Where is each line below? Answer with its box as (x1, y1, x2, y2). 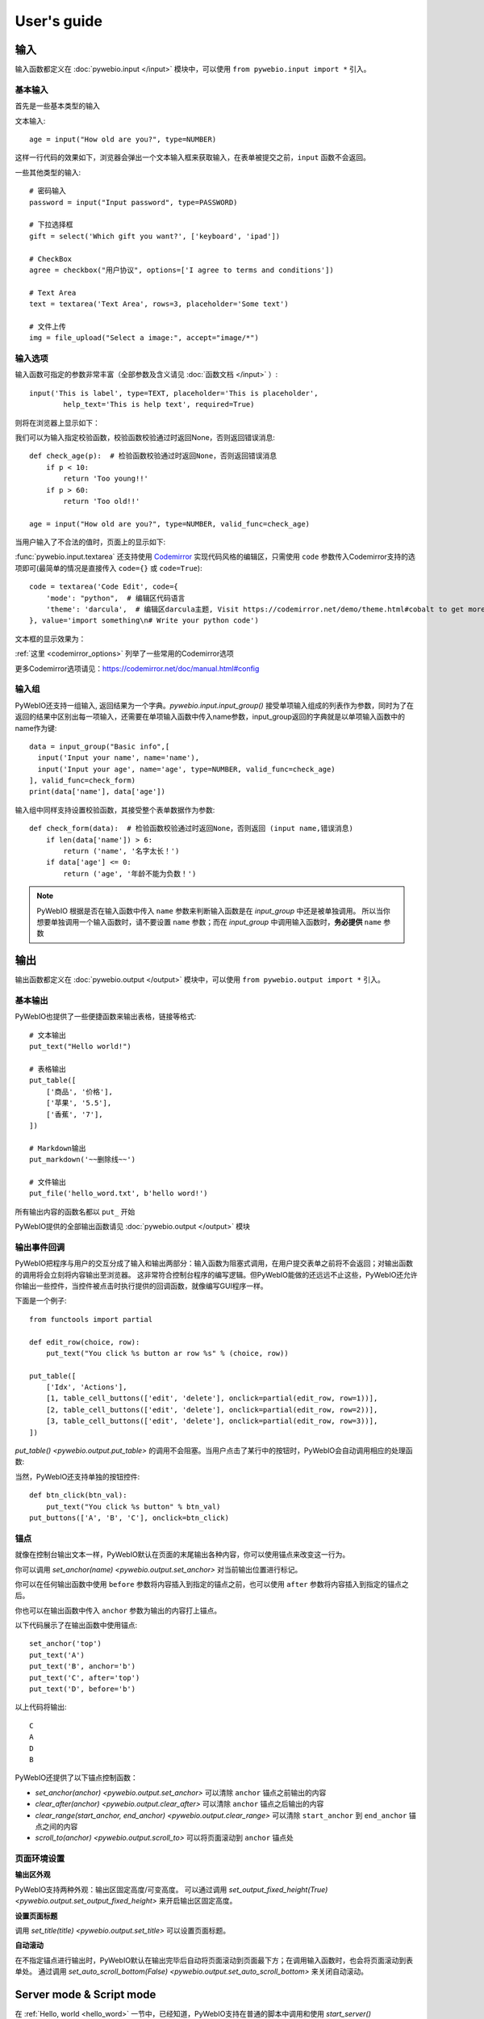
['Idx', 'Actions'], (45, 1383, 127, 1392)
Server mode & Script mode (15, 1988, 156, 2002)
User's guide (15, 12, 102, 30)
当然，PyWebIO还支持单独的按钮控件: (15, 1471, 140, 1481)
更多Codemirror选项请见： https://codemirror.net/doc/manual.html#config (15, 663, 260, 674)
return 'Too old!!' (63, 497, 140, 506)
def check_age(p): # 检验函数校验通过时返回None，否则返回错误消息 (29, 451, 277, 460)
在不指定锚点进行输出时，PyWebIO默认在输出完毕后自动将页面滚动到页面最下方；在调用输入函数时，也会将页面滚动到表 (15, 1955, 414, 1965)
